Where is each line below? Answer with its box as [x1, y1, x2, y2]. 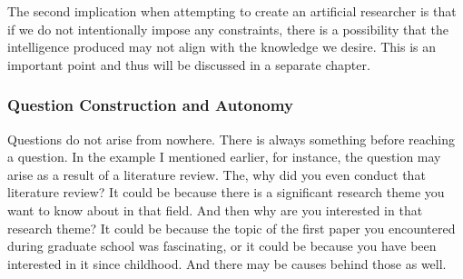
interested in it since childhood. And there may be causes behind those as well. [7, 254, 447, 273]
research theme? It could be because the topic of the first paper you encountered [7, 218, 456, 237]
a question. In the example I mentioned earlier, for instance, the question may [7, 147, 441, 166]
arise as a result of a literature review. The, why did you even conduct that [7, 164, 426, 184]
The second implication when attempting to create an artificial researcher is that [7, 2, 457, 20]
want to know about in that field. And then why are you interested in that [7, 200, 423, 219]
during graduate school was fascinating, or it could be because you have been [7, 236, 437, 255]
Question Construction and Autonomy [7, 94, 293, 116]
